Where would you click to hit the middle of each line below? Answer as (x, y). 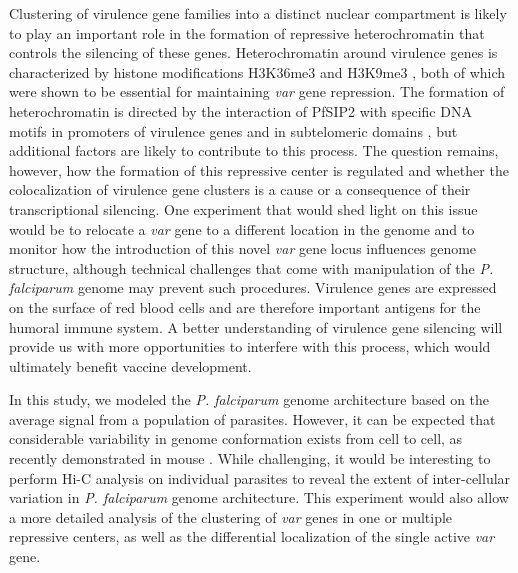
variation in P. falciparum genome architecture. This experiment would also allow (259, 497)
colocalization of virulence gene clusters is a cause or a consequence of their (240, 189)
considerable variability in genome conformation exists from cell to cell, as (236, 438)
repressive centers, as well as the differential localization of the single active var (252, 536)
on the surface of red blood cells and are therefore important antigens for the (245, 306)
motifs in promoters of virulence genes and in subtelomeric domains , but (233, 130)
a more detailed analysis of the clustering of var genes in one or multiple (231, 516)
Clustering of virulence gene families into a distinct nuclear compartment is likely (258, 13)
